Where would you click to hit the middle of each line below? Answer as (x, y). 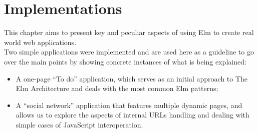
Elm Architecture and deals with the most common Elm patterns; (117, 88)
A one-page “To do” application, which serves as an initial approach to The (132, 78)
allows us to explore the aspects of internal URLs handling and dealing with (133, 115)
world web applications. (40, 42)
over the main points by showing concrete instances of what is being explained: (125, 61)
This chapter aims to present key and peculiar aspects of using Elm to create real (129, 32)
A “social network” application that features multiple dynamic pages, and (129, 105)
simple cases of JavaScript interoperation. (79, 124)
